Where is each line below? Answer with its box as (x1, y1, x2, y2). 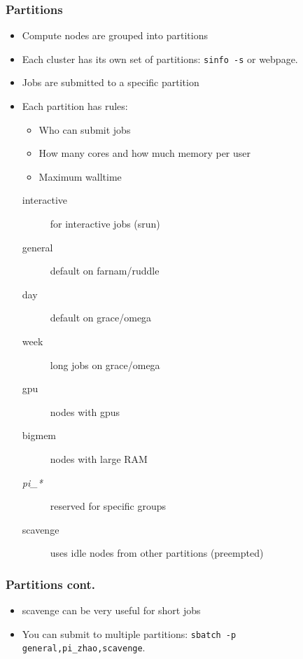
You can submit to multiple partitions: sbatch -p (22, 626, 237, 641)
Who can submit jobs (38, 122, 131, 137)
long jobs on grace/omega (50, 357, 160, 372)
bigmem (22, 428, 57, 443)
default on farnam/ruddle (50, 263, 160, 278)
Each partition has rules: (22, 99, 128, 113)
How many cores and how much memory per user (38, 146, 251, 160)
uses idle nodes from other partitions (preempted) (50, 546, 264, 560)
